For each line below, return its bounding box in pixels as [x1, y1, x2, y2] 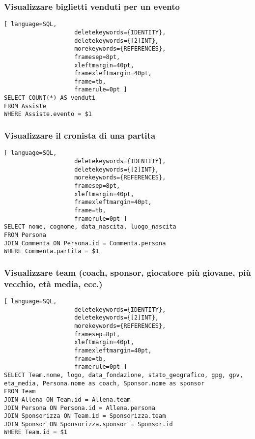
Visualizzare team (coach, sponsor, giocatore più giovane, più [4, 266, 251, 278]
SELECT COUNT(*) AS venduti [4, 94, 96, 102]
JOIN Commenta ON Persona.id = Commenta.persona [4, 239, 166, 247]
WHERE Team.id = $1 [4, 429, 67, 436]
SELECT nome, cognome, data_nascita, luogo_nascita [4, 223, 176, 231]
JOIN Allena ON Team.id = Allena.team [4, 396, 131, 403]
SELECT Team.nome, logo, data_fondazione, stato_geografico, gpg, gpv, [4, 371, 243, 379]
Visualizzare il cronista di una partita [4, 129, 156, 142]
